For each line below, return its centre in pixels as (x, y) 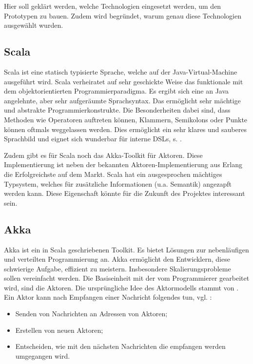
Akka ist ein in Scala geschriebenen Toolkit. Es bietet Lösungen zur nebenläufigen (126, 249)
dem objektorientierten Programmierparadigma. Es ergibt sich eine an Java (117, 91)
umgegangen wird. (43, 355)
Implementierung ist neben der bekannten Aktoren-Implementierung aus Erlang (123, 164)
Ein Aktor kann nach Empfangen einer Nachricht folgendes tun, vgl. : (108, 297)
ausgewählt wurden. (34, 25)
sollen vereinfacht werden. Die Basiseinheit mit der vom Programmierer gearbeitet (127, 278)
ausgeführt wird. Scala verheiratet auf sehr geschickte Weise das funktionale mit (124, 81)
